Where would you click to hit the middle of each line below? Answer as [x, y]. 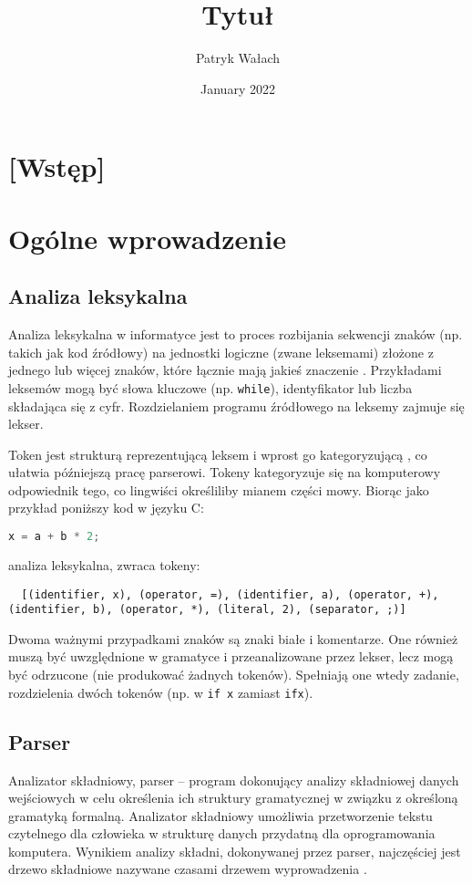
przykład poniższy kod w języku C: [106, 508]
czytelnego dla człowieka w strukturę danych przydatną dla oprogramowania [222, 833]
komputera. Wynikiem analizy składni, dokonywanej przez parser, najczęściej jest [235, 851]
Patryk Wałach [238, 58]
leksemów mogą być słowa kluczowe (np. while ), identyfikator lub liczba [210, 387]
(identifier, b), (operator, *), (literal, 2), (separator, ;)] [207, 610]
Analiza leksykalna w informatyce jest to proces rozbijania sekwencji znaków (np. [236, 334]
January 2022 [238, 88]
